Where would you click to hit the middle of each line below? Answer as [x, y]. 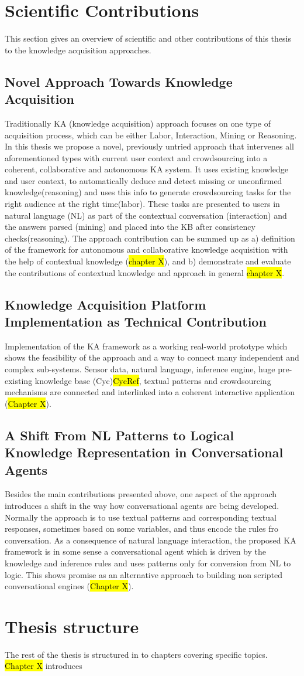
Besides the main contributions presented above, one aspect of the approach [141, 494]
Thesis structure [72, 626]
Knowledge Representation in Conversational [144, 452]
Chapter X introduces [44, 666]
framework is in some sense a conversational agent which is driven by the [136, 551]
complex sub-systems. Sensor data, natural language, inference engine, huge [140, 369]
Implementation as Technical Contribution [136, 321]
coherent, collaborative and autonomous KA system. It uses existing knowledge [147, 169]
